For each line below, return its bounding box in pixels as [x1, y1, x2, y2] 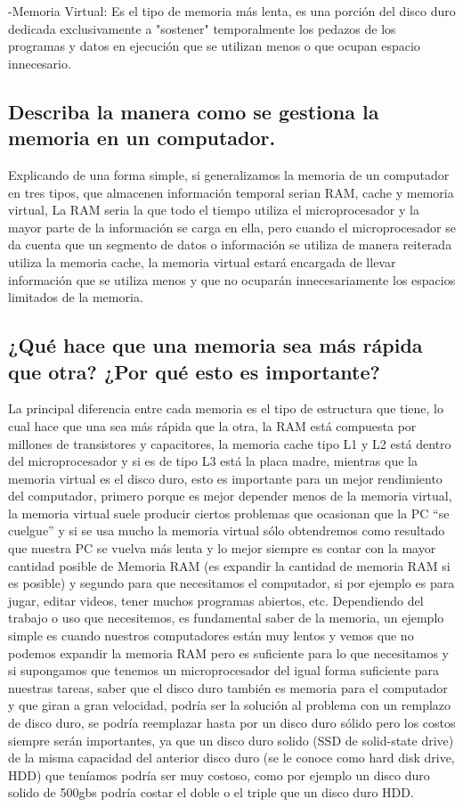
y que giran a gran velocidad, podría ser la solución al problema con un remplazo [8, 696, 451, 714]
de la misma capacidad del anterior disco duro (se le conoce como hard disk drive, [8, 748, 455, 767]
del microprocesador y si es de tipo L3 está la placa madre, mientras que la [8, 452, 418, 470]
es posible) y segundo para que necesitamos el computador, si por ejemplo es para [8, 574, 455, 592]
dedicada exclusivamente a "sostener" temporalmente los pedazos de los [8, 19, 396, 37]
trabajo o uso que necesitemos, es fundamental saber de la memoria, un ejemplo [8, 608, 444, 627]
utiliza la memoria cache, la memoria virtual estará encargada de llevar [8, 252, 396, 271]
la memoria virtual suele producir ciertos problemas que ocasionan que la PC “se [8, 503, 450, 522]
